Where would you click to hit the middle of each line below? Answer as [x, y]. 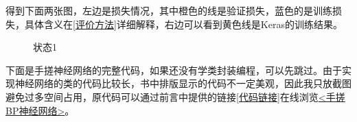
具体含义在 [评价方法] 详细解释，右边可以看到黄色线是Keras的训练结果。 [183, 24]
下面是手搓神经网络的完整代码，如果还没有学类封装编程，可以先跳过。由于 [174, 70]
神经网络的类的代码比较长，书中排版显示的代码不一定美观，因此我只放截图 [183, 83]
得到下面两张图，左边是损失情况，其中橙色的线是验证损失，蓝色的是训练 [169, 10]
